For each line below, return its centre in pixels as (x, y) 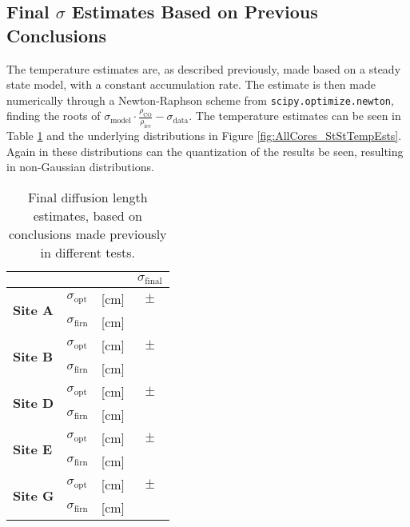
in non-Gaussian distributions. (80, 167)
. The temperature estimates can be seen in (295, 116)
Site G (34, 496)
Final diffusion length (88, 197)
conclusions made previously (88, 234)
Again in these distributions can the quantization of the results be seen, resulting (205, 151)
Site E (33, 449)
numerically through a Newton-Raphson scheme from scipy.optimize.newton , (200, 100)
